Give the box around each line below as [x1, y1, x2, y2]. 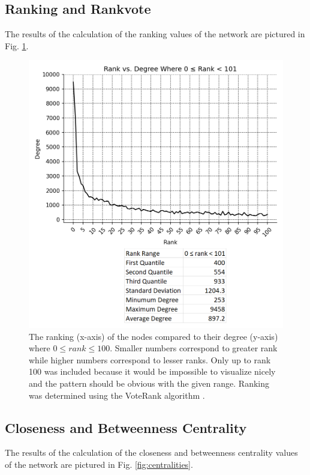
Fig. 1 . [5, 39, 29, 52]
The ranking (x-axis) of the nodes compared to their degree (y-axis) [29, 330, 278, 342]
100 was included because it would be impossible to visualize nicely [29, 365, 276, 378]
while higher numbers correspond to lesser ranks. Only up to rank [29, 353, 271, 366]
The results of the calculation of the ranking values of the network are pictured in [5, 28, 305, 40]
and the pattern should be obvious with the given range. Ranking [29, 377, 270, 389]
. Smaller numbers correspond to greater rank [110, 342, 278, 354]
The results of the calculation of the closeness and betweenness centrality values [5, 446, 298, 459]
